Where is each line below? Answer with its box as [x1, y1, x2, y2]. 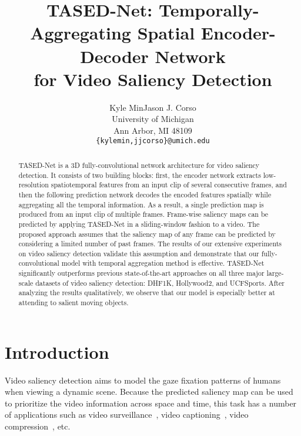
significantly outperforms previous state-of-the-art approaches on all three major [18, 268, 265, 278]
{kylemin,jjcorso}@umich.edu [96, 137, 210, 146]
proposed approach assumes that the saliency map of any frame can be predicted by [18, 229, 276, 239]
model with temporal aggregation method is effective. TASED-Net [61, 258, 265, 268]
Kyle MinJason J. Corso [109, 101, 196, 113]
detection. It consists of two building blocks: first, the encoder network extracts [18, 170, 261, 180]
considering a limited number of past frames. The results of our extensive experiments [18, 239, 282, 249]
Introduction [5, 339, 109, 364]
